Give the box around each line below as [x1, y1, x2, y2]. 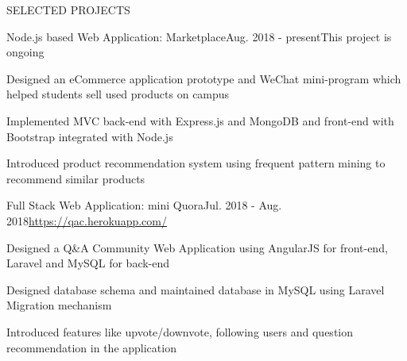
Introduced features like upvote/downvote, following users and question [6, 323, 354, 340]
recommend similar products [6, 170, 145, 186]
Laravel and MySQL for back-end [6, 255, 170, 271]
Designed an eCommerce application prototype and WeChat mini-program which [6, 70, 401, 86]
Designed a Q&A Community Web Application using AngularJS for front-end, [6, 239, 388, 255]
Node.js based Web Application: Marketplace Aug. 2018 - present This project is [6, 28, 392, 44]
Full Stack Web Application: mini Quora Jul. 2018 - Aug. [6, 197, 282, 213]
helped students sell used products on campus [6, 86, 230, 102]
